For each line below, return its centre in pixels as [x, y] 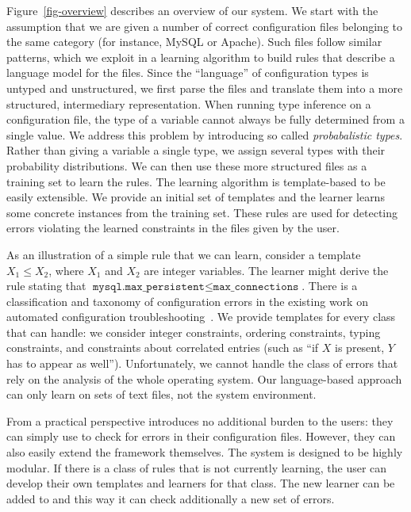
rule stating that [46, 286]
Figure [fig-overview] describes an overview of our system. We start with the [192, 10]
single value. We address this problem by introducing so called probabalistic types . [205, 134]
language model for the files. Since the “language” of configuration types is [188, 73]
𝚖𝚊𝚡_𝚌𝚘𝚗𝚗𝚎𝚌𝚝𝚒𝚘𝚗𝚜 [256, 287]
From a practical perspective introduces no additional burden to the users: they [200, 420]
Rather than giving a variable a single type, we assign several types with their [196, 150]
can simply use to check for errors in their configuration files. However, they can [201, 436]
